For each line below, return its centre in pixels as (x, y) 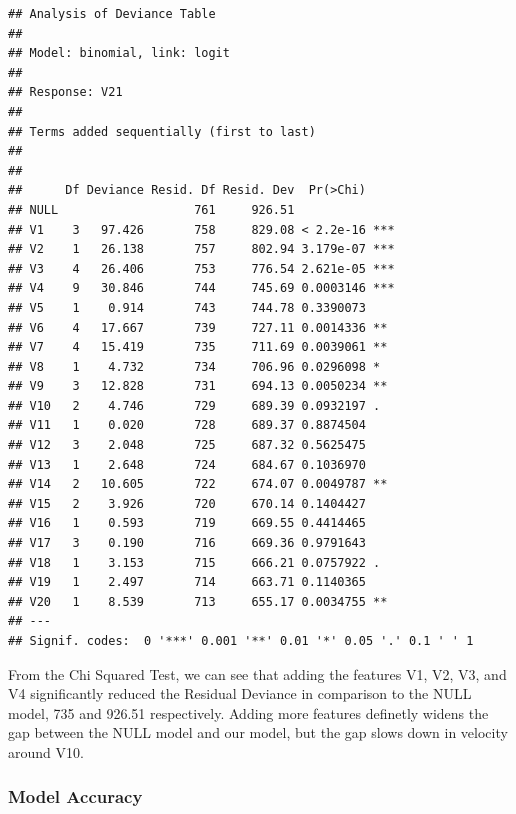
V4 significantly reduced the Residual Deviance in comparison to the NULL (240, 693)
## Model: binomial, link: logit (119, 53)
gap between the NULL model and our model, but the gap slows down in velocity (258, 732)
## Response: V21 (65, 92)
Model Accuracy (75, 796)
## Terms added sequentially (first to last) (162, 131)
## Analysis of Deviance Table (112, 14)
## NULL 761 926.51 (151, 209)
